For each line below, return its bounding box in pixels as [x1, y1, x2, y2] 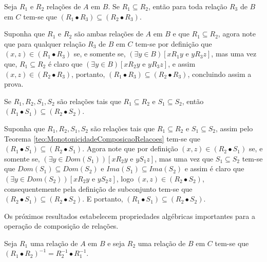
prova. [4, 78, 24, 89]
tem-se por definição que [135, 38, 212, 49]
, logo [116, 173, 134, 184]
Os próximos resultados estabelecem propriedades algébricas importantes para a [4, 210, 255, 221]
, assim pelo [216, 123, 253, 133]
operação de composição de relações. [4, 220, 119, 231]
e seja [107, 237, 125, 248]
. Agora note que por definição [82, 143, 178, 154]
